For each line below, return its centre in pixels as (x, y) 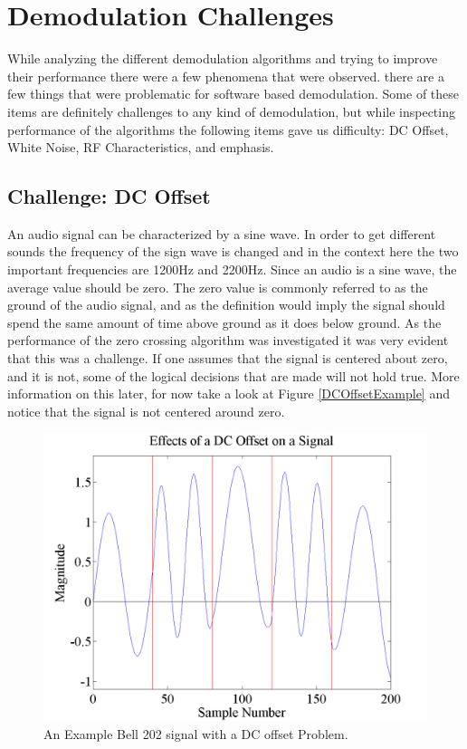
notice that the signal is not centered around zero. (146, 411)
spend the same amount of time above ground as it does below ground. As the (224, 322)
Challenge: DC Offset (109, 196)
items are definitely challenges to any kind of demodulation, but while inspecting (231, 111)
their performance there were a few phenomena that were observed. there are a (226, 76)
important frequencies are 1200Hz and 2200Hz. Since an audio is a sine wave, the (232, 269)
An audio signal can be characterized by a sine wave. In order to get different (222, 233)
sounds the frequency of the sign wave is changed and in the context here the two (233, 251)
